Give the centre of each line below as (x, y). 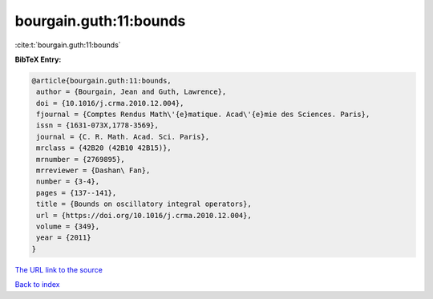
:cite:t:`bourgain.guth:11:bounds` (68, 45)
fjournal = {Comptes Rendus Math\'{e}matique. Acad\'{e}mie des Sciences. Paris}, (203, 115)
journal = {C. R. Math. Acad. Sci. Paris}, (123, 137)
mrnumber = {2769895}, (81, 159)
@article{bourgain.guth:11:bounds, (101, 81)
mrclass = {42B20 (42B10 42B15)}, (104, 148)
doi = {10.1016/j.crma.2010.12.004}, (110, 103)
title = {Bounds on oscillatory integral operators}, (144, 204)
